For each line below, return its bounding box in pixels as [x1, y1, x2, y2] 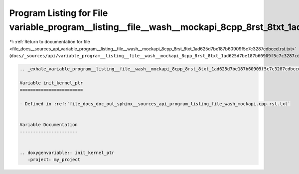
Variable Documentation [19, 122, 78, 128]
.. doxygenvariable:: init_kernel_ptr [19, 150, 115, 156]
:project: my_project [27, 157, 81, 163]
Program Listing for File [9, 7, 108, 18]
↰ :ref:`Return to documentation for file [9, 39, 90, 45]
